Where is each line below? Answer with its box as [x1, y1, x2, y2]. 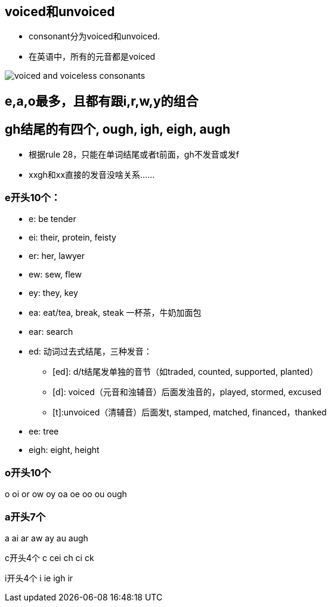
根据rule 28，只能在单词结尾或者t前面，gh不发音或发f [29, 149, 239, 159]
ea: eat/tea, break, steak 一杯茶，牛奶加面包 [29, 307, 202, 318]
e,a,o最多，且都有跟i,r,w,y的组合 [5, 93, 199, 109]
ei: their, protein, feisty [29, 232, 116, 243]
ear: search [29, 326, 73, 337]
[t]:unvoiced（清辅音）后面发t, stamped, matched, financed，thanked [52, 407, 327, 418]
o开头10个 [5, 466, 51, 479]
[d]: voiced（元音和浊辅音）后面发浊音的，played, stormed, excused [52, 387, 321, 398]
